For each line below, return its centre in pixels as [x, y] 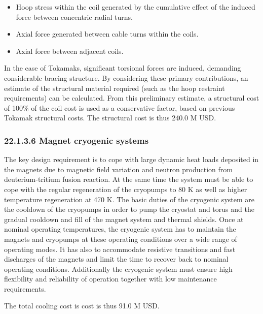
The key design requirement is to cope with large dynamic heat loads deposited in [131, 159]
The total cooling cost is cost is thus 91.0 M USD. [82, 306]
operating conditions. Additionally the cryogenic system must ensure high [118, 269]
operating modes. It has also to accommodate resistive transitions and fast [120, 249]
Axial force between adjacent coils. [70, 51]
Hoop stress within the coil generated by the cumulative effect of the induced [136, 7]
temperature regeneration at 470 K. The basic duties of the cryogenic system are [129, 199]
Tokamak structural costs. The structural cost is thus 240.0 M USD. [110, 118]
